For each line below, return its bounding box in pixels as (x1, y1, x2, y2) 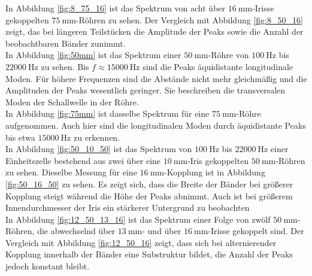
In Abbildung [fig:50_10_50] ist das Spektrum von (5, 142, 192, 155)
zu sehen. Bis (41, 60, 89, 72)
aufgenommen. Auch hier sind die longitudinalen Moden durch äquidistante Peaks (5, 119, 306, 131)
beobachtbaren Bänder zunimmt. (5, 37, 126, 49)
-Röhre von (208, 48, 249, 61)
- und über (142, 225, 181, 237)
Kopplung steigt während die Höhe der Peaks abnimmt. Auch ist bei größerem (5, 189, 293, 202)
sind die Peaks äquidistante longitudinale (143, 60, 293, 72)
